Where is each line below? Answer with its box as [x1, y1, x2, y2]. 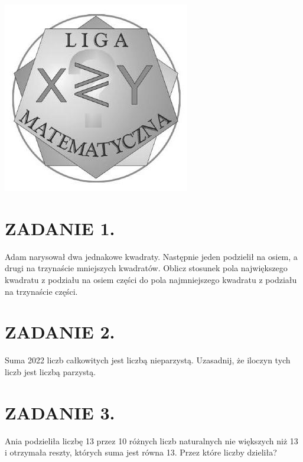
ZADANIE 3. [5, 400, 115, 424]
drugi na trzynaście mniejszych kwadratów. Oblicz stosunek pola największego [5, 262, 288, 274]
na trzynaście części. [5, 285, 78, 297]
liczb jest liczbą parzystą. [5, 365, 96, 378]
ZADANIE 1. [5, 216, 115, 240]
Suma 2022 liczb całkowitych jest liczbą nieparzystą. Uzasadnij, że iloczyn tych [5, 354, 291, 366]
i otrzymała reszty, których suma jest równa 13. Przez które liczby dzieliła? [5, 446, 277, 458]
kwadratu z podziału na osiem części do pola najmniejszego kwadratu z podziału [5, 273, 297, 285]
